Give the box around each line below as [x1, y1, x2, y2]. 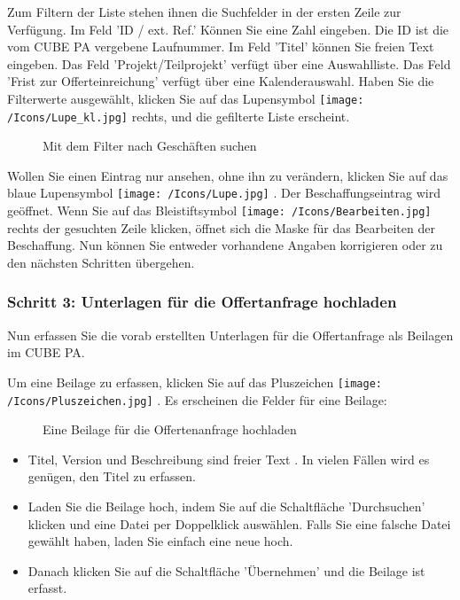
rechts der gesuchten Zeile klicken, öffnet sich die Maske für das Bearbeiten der [7, 218, 435, 237]
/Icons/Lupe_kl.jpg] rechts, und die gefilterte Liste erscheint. [7, 106, 350, 125]
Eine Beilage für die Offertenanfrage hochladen [43, 420, 297, 439]
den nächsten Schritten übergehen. [7, 253, 195, 271]
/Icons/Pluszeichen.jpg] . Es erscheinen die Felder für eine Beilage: [7, 390, 387, 409]
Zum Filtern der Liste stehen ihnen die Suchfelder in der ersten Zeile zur [7, 3, 402, 20]
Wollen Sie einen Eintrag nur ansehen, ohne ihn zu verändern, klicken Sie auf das [7, 166, 448, 184]
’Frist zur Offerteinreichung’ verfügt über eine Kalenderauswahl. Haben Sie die [7, 72, 434, 90]
